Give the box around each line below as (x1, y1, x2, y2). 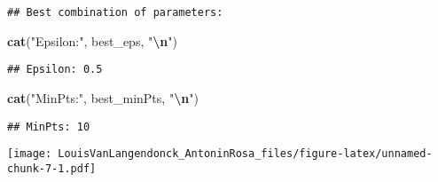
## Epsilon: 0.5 (7, 63, 103, 76)
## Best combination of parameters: (7, 6, 223, 19)
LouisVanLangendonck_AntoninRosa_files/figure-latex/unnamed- (58, 147, 433, 161)
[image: (7, 147, 52, 161)
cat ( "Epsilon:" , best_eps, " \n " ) (7, 31, 177, 50)
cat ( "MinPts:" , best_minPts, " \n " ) (7, 88, 199, 107)
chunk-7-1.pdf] (7, 162, 97, 175)
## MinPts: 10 (7, 120, 90, 133)
